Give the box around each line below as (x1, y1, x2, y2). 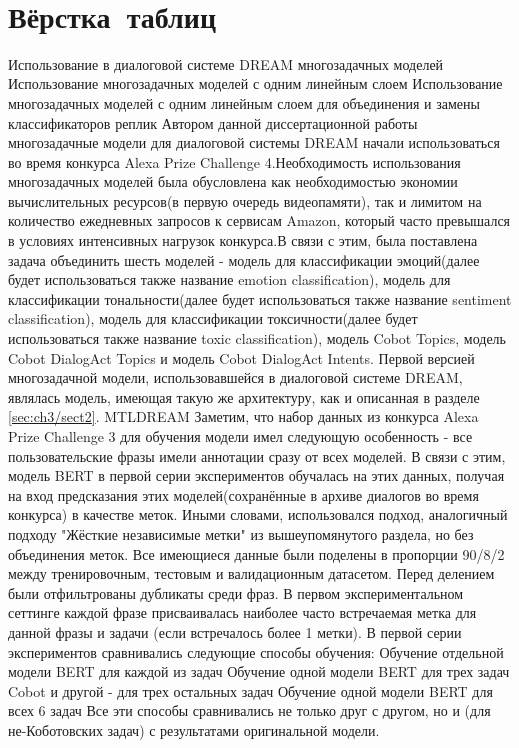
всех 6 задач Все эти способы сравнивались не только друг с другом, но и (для (8, 700, 491, 721)
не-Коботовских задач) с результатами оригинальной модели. (8, 719, 380, 740)
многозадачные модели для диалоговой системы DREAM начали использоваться (8, 132, 500, 153)
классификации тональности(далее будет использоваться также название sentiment (8, 288, 512, 309)
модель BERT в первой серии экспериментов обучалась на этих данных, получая (8, 465, 505, 486)
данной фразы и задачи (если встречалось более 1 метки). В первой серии (8, 621, 462, 642)
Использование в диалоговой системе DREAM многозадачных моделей (8, 53, 444, 74)
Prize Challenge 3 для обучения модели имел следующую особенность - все (8, 426, 473, 446)
